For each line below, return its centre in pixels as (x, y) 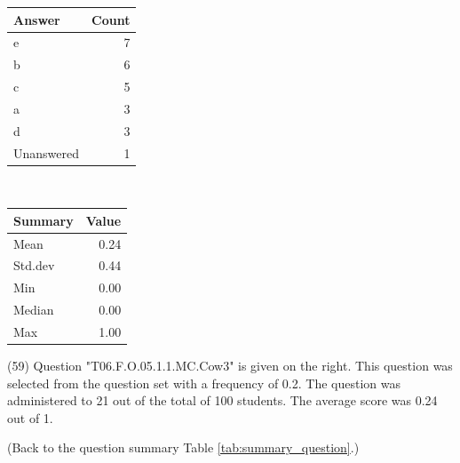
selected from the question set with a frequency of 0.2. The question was (204, 383)
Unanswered (47, 152)
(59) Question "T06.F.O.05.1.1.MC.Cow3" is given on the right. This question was (230, 366)
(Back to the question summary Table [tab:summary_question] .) (183, 447)
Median (34, 310)
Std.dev (34, 265)
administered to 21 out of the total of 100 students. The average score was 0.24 (222, 400)
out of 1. (30, 417)
